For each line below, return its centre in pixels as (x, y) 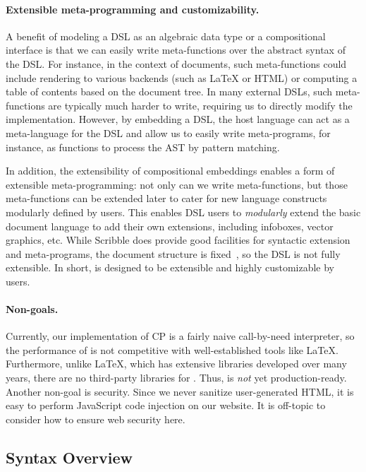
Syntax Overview (69, 457)
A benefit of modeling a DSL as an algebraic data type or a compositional (166, 36)
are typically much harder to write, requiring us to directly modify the (200, 105)
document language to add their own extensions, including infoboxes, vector (170, 226)
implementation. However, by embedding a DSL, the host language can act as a (178, 119)
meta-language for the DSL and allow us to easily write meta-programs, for (168, 132)
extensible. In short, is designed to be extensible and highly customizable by (170, 267)
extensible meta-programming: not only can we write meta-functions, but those (177, 184)
